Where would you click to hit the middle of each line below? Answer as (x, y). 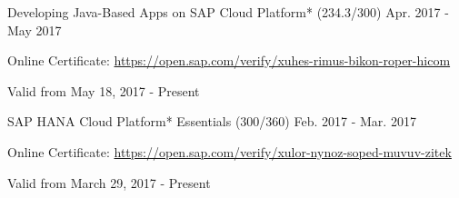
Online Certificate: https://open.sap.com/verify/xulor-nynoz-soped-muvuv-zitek (229, 151)
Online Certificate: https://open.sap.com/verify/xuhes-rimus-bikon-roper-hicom (229, 60)
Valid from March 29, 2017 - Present (109, 182)
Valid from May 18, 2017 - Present (104, 90)
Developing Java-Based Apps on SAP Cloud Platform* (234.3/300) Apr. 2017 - (228, 12)
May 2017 (35, 30)
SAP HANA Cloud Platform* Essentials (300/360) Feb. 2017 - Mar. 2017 (212, 121)
